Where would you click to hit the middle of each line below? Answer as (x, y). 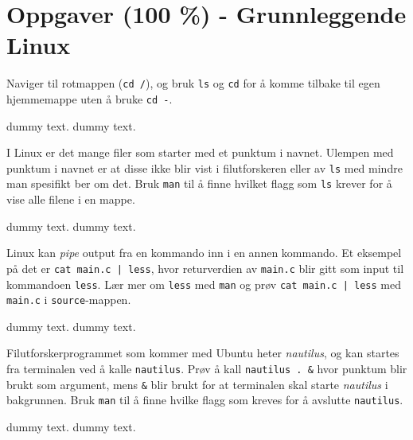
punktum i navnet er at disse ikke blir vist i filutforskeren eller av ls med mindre (205, 167)
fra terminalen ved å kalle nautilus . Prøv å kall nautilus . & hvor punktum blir (207, 369)
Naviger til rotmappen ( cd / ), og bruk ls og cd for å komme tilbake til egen (193, 83)
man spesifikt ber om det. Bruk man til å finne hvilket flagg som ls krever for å (199, 183)
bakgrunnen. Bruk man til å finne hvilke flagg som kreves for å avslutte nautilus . (205, 400)
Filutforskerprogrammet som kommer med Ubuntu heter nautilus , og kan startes (203, 353)
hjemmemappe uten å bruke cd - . (90, 98)
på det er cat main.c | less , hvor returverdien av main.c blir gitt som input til (205, 268)
